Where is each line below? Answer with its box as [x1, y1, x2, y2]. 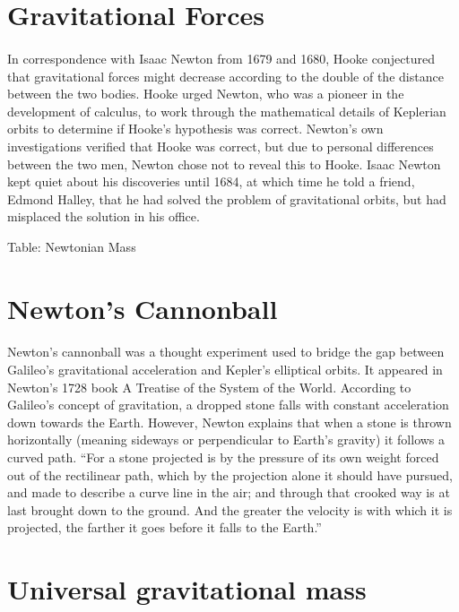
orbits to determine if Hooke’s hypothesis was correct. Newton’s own [7, 119, 384, 138]
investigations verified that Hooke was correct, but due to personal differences [7, 136, 434, 155]
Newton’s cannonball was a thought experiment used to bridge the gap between [7, 342, 445, 361]
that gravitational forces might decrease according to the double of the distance [7, 66, 444, 85]
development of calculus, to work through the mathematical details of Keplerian [7, 101, 446, 120]
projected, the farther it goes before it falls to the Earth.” [7, 518, 322, 537]
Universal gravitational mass [7, 571, 367, 608]
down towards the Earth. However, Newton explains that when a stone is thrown [7, 412, 452, 431]
